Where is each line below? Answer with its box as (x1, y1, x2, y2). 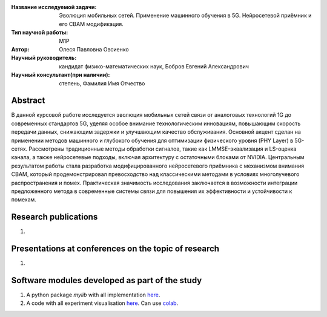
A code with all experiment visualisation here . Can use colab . (26, 299, 179, 307)
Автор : (11, 45, 30, 53)
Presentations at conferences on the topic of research (11, 244, 220, 254)
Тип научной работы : (11, 29, 68, 36)
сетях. (11, 145, 28, 152)
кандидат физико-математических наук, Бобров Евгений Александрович (59, 62, 249, 70)
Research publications (11, 212, 98, 222)
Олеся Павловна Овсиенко (59, 45, 130, 53)
